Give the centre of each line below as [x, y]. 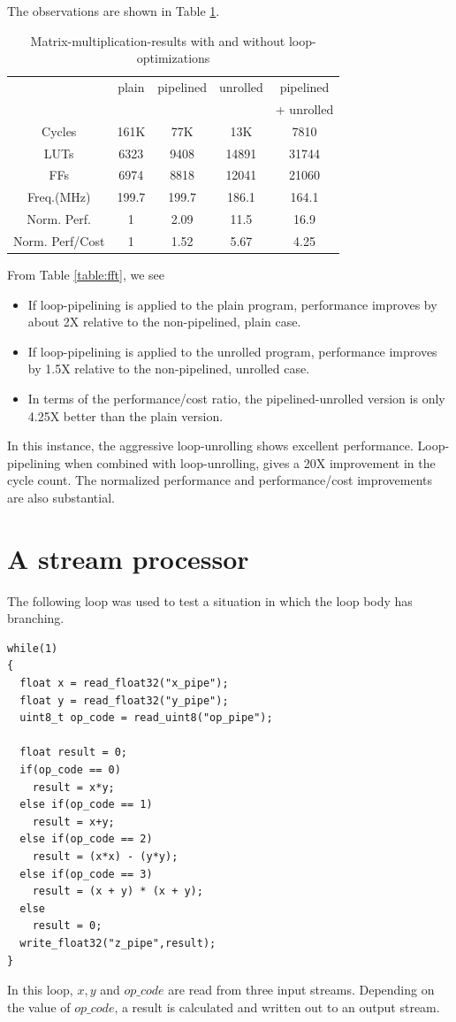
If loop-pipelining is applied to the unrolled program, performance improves [232, 351]
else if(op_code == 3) [86, 874]
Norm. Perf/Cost [59, 240]
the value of [39, 1007]
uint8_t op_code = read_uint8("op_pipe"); [146, 718]
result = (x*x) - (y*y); [105, 857]
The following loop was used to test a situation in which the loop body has [210, 600]
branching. [36, 618]
